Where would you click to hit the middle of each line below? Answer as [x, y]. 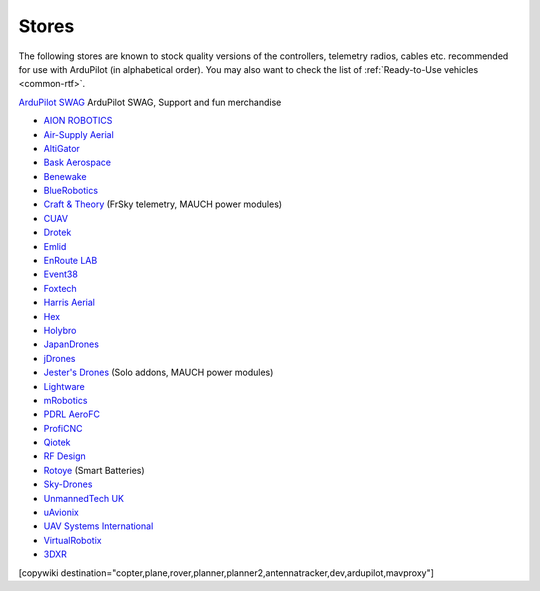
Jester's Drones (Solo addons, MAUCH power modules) [158, 372]
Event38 [61, 274]
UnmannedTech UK [84, 498]
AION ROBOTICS [78, 121]
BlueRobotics [71, 191]
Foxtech [60, 288]
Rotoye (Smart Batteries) [94, 470]
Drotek [57, 232]
